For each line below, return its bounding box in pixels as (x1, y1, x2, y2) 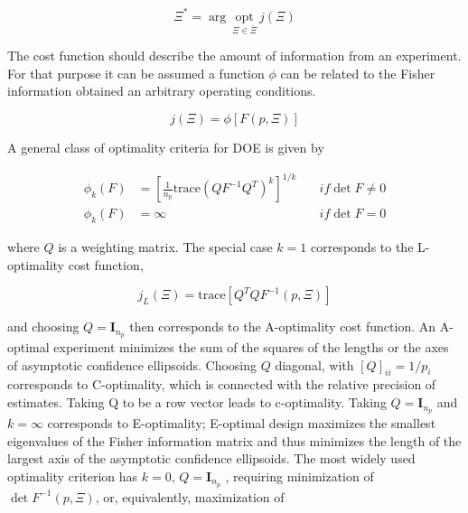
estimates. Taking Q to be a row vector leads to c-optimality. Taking (7, 393, 387, 412)
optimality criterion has (7, 466, 138, 485)
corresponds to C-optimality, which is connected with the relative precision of (7, 375, 436, 394)
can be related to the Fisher (280, 63, 435, 82)
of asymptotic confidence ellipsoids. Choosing (7, 355, 257, 374)
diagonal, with (275, 355, 354, 374)
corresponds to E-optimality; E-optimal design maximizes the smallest (47, 413, 436, 432)
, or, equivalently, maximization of (95, 487, 285, 506)
